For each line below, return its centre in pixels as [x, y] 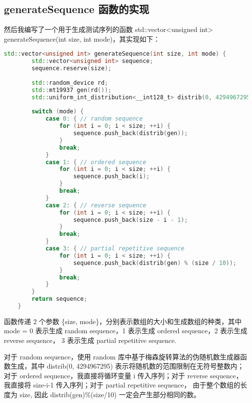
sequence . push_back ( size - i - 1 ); [131, 220]
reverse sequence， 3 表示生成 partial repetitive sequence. [90, 340]
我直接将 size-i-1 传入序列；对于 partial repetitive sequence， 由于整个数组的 [122, 385]
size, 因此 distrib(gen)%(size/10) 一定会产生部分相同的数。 [110, 395]
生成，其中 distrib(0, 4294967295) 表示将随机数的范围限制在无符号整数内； [127, 366]
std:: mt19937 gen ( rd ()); [71, 90]
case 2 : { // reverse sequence [96, 205]
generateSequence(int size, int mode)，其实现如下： [82, 39]
